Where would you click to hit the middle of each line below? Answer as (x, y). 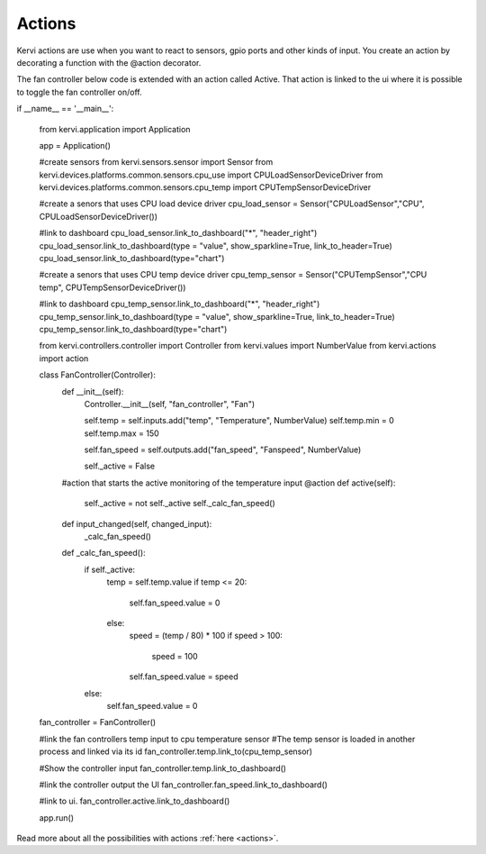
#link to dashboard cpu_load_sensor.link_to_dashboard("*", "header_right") (178, 233)
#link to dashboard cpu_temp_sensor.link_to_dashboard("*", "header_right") (180, 304)
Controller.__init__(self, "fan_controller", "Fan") (170, 404)
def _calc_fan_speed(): (103, 553)
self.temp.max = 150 (121, 433)
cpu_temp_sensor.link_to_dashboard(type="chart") (133, 329)
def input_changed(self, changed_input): (137, 523)
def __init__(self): (93, 391)
